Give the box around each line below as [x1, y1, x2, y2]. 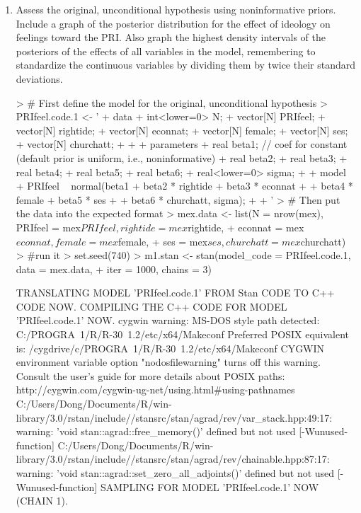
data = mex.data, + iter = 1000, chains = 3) [16, 261, 212, 276]
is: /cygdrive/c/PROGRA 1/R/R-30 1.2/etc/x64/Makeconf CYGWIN [16, 340, 325, 355]
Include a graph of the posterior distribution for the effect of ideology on [16, 16, 331, 30]
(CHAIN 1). [16, 493, 68, 508]
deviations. [16, 71, 63, 86]
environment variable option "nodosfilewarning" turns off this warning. [16, 355, 321, 369]
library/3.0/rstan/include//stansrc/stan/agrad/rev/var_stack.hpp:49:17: [16, 410, 333, 425]
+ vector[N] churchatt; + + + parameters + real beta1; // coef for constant [16, 137, 348, 151]
